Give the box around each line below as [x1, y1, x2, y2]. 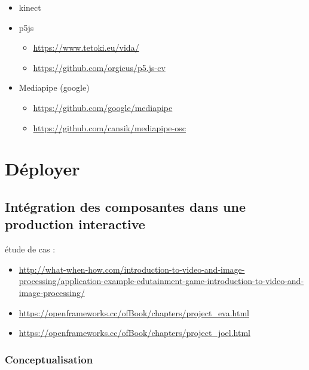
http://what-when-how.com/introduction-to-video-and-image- [19, 263, 245, 275]
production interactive [5, 215, 145, 233]
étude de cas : [5, 243, 56, 255]
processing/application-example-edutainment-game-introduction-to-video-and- [19, 275, 304, 287]
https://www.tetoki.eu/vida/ [33, 41, 139, 54]
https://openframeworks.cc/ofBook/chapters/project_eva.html [19, 306, 250, 319]
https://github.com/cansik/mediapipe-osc [33, 121, 186, 134]
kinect [19, 1, 41, 13]
